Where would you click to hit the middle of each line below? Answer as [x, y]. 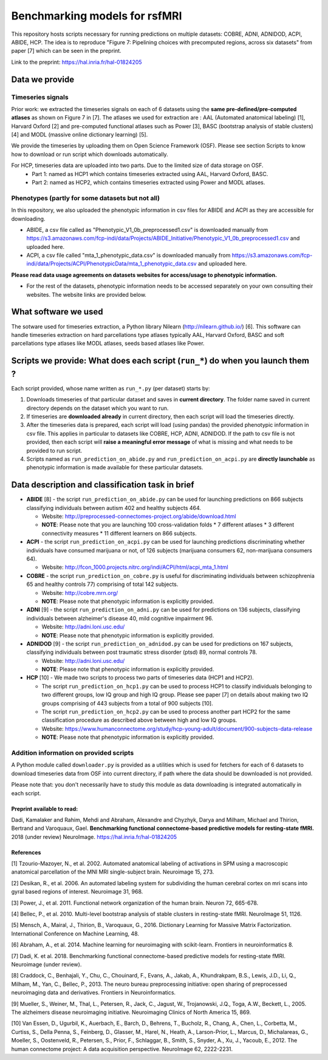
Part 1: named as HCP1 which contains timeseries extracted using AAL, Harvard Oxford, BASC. [150, 174]
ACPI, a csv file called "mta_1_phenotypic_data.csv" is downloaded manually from [128, 256]
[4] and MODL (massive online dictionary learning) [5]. [80, 135]
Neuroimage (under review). [46, 964]
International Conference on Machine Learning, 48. [75, 933]
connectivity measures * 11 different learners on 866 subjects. [119, 533]
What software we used [57, 312]
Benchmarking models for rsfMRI [97, 16]
